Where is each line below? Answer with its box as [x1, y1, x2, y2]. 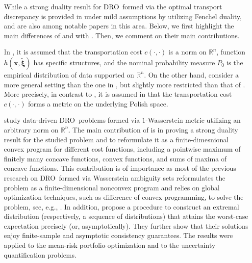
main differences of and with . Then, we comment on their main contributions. [4, 30, 240, 40]
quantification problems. [4, 249, 76, 260]
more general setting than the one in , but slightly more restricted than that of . [4, 79, 245, 89]
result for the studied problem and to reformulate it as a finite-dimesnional [4, 134, 229, 144]
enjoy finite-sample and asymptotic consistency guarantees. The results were [4, 230, 233, 240]
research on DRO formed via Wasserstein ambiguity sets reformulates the [4, 172, 226, 183]
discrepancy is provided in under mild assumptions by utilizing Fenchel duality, [4, 11, 242, 21]
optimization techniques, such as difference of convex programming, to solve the [4, 192, 244, 202]
